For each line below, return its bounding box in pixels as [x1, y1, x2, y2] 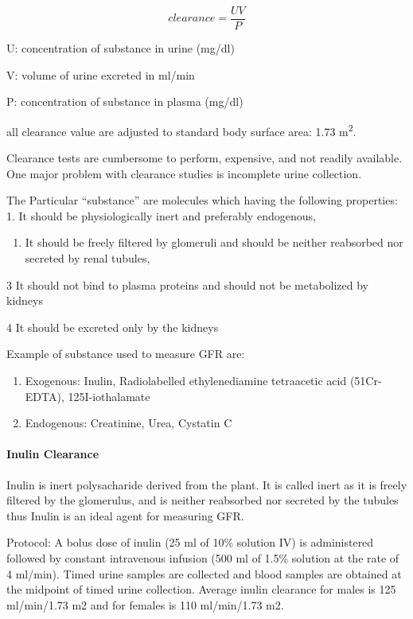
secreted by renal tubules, [25, 250, 150, 267]
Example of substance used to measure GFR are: [6, 345, 245, 362]
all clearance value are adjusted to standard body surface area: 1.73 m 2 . [6, 120, 357, 139]
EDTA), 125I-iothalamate [25, 387, 150, 404]
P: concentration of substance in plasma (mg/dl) [6, 93, 244, 110]
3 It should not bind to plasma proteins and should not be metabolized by [6, 276, 368, 293]
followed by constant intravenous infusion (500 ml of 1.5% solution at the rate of [6, 549, 399, 566]
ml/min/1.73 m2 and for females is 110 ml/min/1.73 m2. [6, 596, 284, 613]
